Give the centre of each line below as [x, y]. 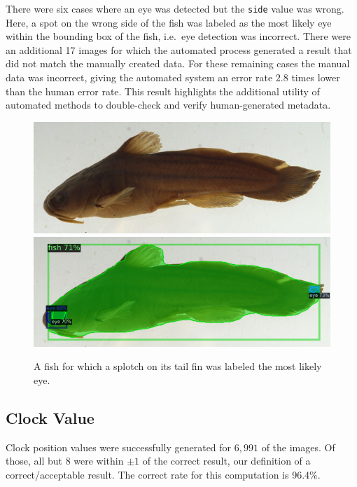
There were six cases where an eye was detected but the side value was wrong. [175, 8]
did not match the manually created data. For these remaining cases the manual [178, 63]
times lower [316, 77]
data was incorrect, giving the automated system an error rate [139, 77]
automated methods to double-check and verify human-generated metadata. [168, 105]
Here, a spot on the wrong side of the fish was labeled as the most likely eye [169, 22]
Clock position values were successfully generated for [119, 447]
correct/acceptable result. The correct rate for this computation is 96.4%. [163, 474]
